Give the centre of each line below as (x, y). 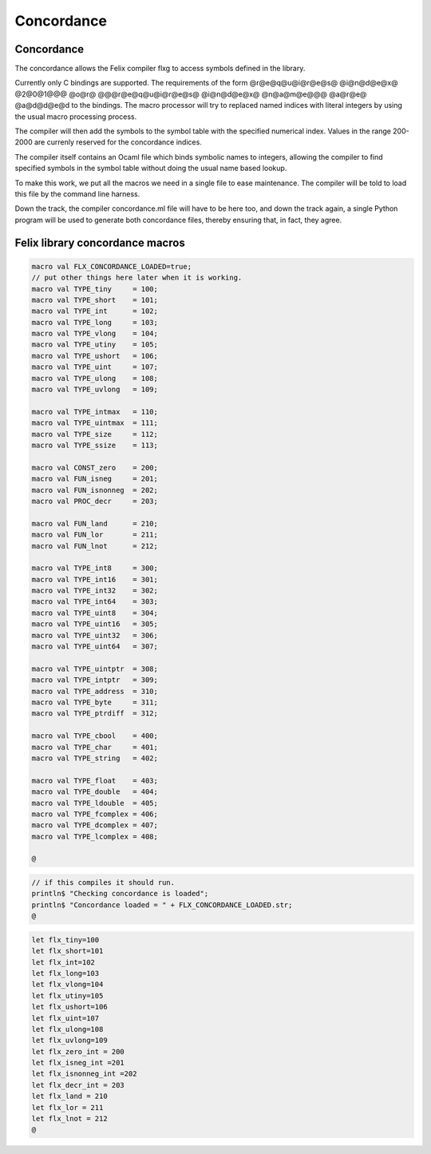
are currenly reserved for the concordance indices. (118, 142)
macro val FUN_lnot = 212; (95, 546)
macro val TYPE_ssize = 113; (95, 445)
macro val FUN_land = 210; (95, 523)
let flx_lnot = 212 (69, 1119)
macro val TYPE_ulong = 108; (95, 378)
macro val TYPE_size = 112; (95, 434)
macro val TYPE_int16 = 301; (95, 579)
